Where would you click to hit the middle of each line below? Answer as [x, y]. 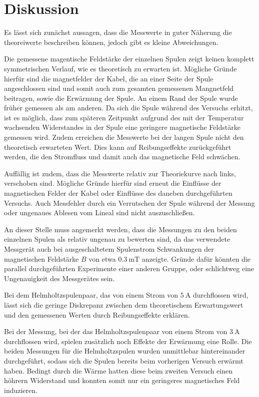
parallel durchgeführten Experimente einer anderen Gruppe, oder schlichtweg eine [129, 268]
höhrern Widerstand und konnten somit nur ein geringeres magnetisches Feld [122, 380]
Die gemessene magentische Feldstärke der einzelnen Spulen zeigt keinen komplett [129, 59]
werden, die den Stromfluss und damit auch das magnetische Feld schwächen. [122, 157]
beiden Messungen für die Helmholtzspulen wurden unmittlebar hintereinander [125, 351]
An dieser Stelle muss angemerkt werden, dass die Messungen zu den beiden [120, 229]
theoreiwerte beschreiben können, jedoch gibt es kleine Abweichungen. [111, 42]
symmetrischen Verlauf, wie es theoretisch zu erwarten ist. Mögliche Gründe [120, 68]
